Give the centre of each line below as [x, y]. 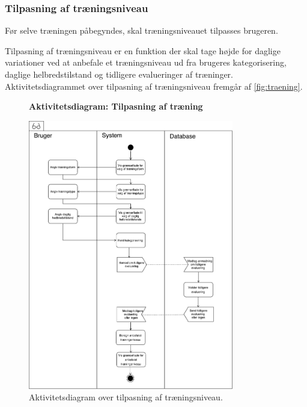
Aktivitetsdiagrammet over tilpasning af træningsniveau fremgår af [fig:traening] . [154, 86]
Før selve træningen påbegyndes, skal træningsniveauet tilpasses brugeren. [141, 30]
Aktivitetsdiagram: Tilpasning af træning [116, 106]
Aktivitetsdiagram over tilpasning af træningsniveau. [126, 397]
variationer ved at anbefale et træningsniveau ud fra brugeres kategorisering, [146, 62]
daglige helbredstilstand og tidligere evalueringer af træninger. [119, 74]
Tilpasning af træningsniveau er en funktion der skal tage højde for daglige [143, 50]
